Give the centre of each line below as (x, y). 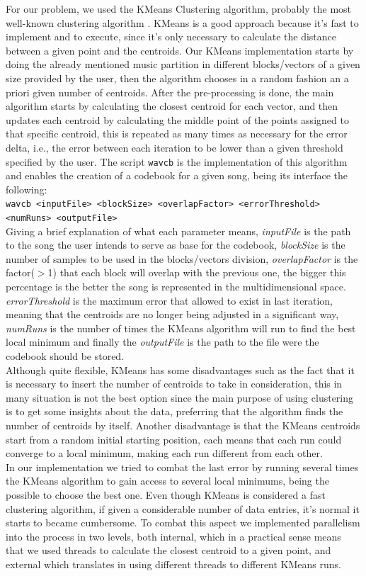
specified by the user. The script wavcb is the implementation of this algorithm (177, 161)
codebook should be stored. (65, 356)
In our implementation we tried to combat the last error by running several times (182, 467)
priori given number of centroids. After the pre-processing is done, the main (170, 92)
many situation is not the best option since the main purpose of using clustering (180, 397)
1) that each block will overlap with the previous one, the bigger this (197, 272)
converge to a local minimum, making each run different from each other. (164, 453)
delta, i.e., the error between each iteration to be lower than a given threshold (175, 147)
